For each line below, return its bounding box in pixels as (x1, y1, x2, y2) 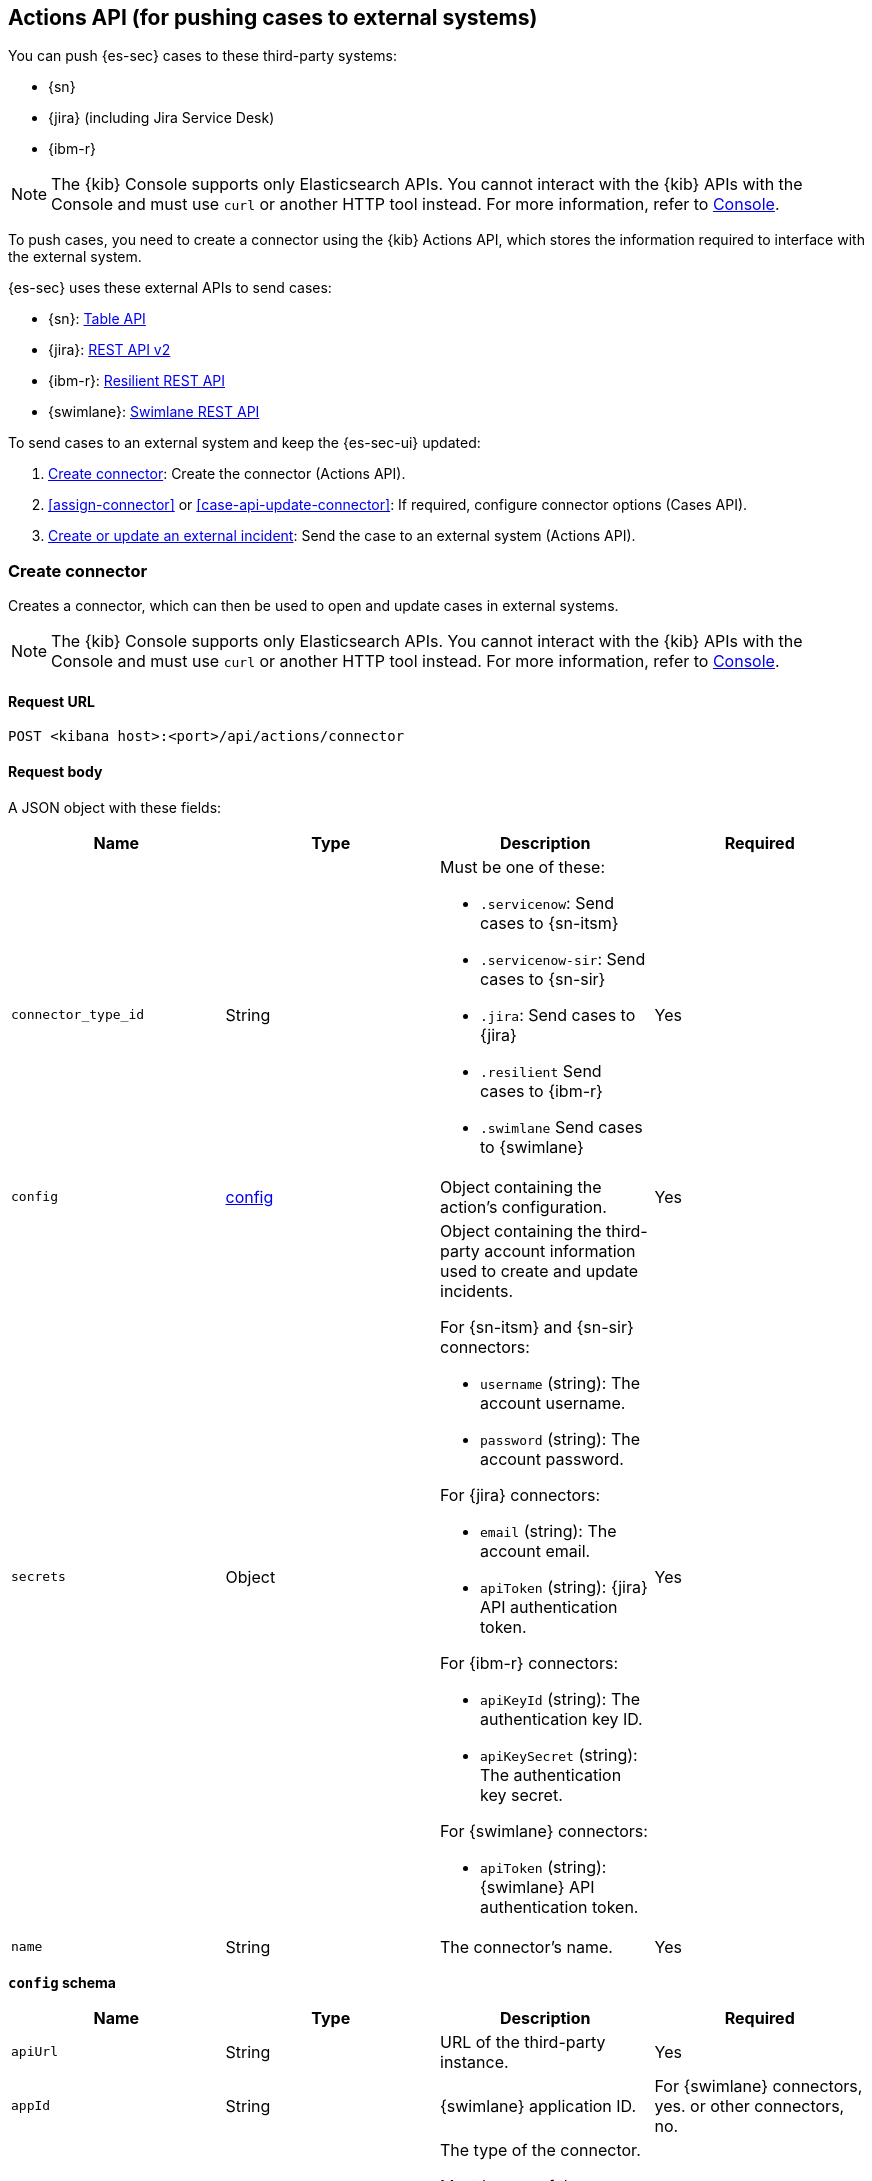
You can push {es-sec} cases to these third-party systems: (8, 47, 397, 65)
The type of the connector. (440, 2139, 641, 2160)
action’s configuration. (440, 1196, 607, 1217)
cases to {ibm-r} (480, 1080, 603, 1101)
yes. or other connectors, (654, 2095, 845, 2116)
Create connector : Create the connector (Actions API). (48, 465, 406, 483)
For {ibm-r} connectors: (440, 1652, 618, 1673)
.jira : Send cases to (480, 1004, 636, 1025)
